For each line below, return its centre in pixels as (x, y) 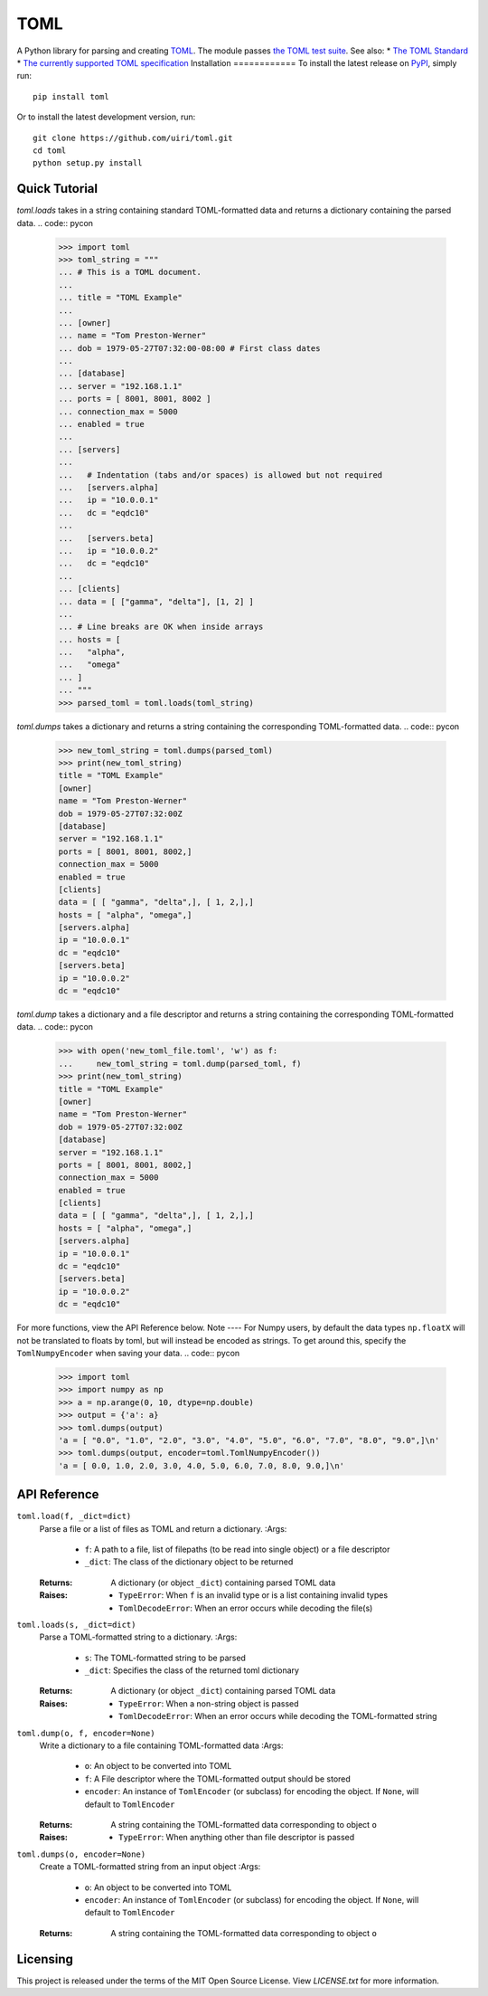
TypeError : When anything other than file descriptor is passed (237, 1838)
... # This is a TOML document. (130, 272)
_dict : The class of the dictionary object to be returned (189, 1562)
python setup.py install (88, 163)
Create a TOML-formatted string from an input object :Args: (150, 1867)
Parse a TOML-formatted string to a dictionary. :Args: (138, 1637)
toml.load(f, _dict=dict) (74, 1516)
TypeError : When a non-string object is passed (209, 1703)
